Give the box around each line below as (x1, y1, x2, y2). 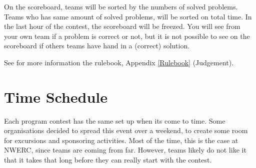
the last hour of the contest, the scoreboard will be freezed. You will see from (4, 21, 240, 31)
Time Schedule (4, 86, 108, 107)
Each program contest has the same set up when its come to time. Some (4, 115, 225, 126)
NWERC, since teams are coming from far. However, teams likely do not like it (4, 145, 246, 155)
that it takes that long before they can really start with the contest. (4, 155, 212, 165)
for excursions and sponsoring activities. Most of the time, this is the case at (4, 135, 238, 145)
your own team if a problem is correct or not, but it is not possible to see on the (4, 30, 250, 41)
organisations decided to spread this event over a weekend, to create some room (4, 125, 248, 136)
